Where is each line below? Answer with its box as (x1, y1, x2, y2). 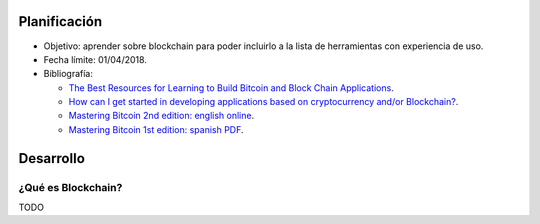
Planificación (18, 13, 103, 30)
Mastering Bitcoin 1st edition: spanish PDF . (68, 123, 244, 135)
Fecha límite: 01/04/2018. (43, 53, 147, 65)
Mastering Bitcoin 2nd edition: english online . (68, 110, 255, 122)
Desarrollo (18, 150, 85, 167)
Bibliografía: (43, 68, 94, 80)
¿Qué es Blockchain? (18, 180, 123, 194)
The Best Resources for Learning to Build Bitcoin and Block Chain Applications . (68, 81, 394, 94)
